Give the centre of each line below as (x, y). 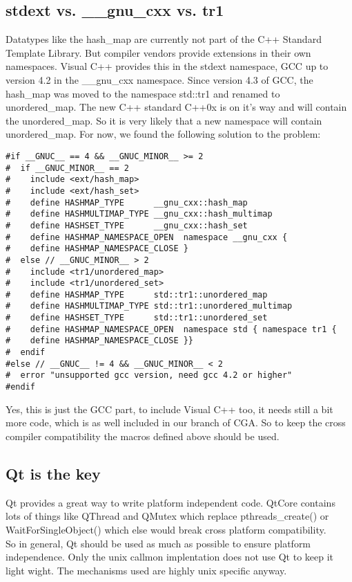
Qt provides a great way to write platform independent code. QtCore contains (170, 502)
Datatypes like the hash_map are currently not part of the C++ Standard (164, 39)
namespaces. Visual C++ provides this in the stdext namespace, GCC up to (167, 66)
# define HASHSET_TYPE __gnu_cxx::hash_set (127, 225)
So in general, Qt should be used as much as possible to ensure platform (158, 543)
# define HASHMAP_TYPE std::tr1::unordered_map (137, 294)
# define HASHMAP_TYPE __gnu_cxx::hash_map (127, 202)
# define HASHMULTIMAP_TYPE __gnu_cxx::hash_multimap (139, 214)
